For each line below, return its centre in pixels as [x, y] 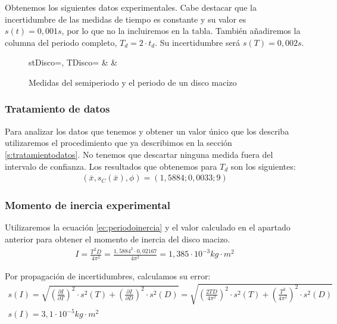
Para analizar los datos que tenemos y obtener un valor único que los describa [147, 131]
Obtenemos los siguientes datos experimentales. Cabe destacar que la [131, 7]
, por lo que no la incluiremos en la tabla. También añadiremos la [181, 31]
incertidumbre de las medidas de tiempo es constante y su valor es [126, 19]
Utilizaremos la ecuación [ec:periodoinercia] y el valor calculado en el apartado [148, 227]
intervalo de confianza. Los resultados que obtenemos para [111, 166]
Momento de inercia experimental [88, 205]
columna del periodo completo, [61, 42]
